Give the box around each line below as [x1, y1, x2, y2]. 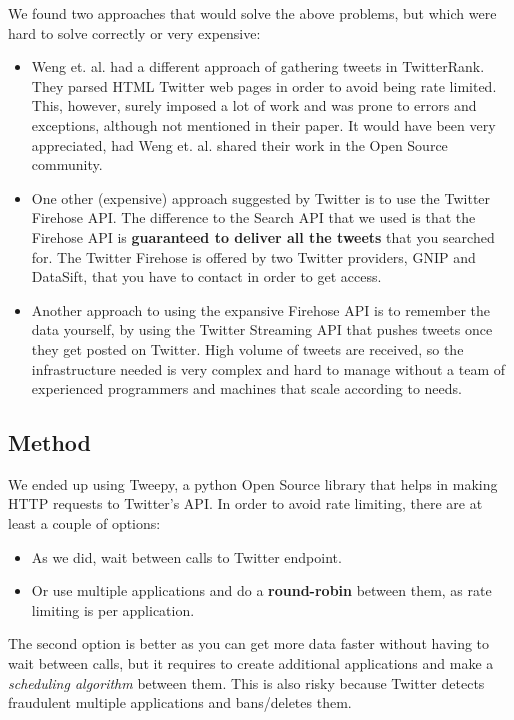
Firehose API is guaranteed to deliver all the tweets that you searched [31, 226, 495, 247]
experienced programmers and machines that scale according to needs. [31, 378, 462, 399]
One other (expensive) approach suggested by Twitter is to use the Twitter [31, 187, 491, 208]
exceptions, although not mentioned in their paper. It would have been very [31, 114, 496, 135]
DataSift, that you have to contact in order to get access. [31, 266, 382, 287]
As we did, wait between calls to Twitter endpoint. [31, 546, 342, 567]
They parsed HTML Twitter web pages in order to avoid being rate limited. [31, 75, 497, 96]
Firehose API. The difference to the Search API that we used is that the [31, 207, 476, 228]
